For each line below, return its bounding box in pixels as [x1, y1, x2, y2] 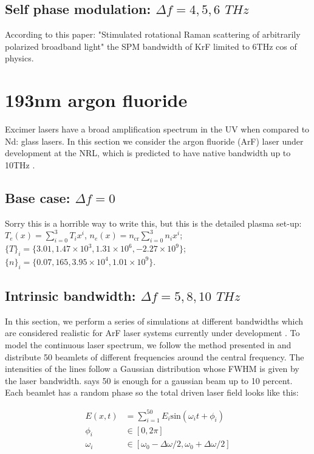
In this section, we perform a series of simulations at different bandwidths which [5, 314, 304, 327]
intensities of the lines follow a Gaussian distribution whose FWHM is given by [5, 362, 299, 375]
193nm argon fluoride [5, 88, 188, 112]
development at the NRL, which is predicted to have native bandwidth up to [5, 146, 291, 159]
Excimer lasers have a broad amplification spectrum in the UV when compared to [5, 123, 310, 136]
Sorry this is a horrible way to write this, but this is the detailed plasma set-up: [5, 216, 302, 229]
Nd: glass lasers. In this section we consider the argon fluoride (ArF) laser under [5, 134, 304, 147]
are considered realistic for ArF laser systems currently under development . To [5, 326, 300, 339]
